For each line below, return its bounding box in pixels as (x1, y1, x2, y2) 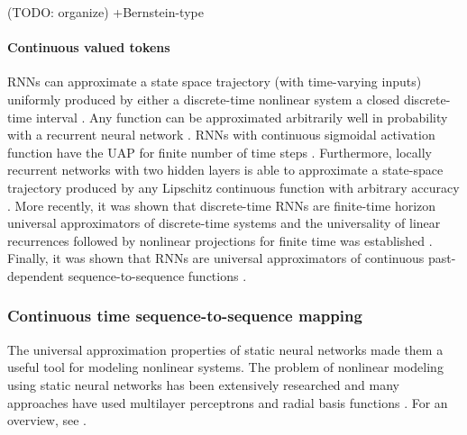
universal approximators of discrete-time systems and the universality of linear (7, 213, 441, 232)
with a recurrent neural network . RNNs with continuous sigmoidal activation (7, 125, 435, 144)
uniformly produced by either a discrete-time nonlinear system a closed (7, 89, 400, 108)
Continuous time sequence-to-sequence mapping (7, 304, 362, 327)
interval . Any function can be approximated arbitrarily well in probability (35, 107, 448, 126)
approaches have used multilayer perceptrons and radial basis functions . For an (7, 393, 448, 412)
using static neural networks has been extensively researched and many (7, 375, 399, 394)
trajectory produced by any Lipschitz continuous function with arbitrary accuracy (7, 177, 460, 196)
